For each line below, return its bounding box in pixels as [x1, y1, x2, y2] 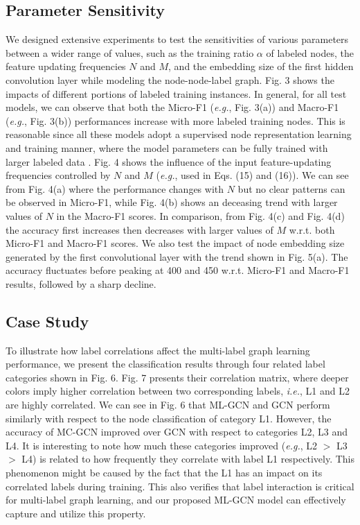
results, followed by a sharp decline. [6, 276, 156, 291]
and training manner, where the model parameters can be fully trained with [6, 140, 328, 155]
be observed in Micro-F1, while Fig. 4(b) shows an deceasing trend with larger [6, 195, 338, 209]
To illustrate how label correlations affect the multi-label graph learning [6, 343, 310, 357]
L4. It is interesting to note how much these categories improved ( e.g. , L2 [6, 438, 318, 452]
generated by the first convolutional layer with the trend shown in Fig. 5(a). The [6, 249, 348, 264]
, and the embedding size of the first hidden [168, 59, 354, 74]
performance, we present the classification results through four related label [6, 356, 325, 371]
